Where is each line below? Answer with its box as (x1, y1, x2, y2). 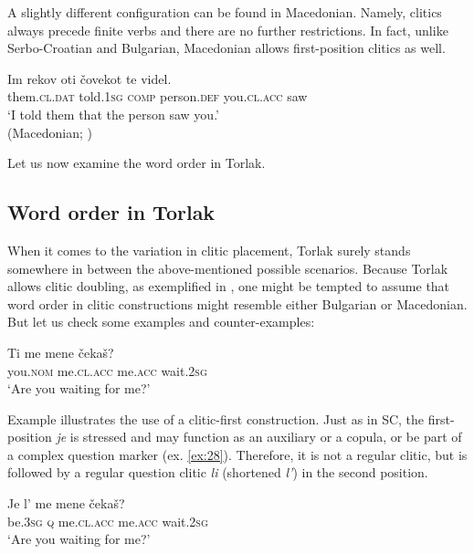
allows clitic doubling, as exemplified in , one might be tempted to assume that (7, 277, 450, 296)
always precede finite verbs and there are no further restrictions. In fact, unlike (7, 20, 448, 39)
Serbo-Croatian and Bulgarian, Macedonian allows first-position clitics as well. (7, 38, 446, 57)
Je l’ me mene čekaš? (7, 494, 125, 513)
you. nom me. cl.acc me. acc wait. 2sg (7, 361, 207, 380)
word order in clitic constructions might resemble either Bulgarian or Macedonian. (7, 294, 468, 313)
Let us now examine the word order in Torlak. (7, 153, 266, 172)
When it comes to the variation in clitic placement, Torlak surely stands (7, 240, 411, 259)
